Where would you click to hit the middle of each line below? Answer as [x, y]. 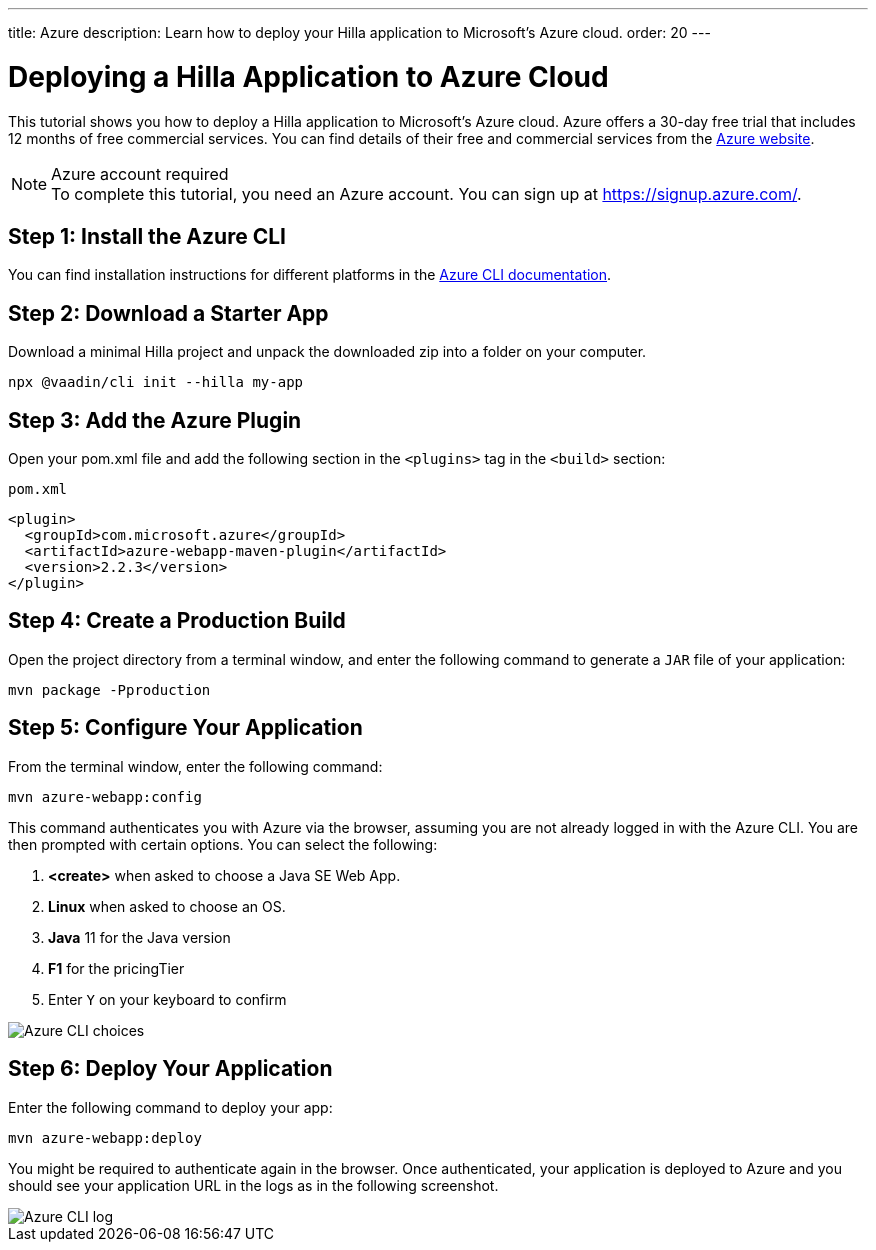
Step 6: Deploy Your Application [170, 1069]
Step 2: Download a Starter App [168, 313]
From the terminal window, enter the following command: [195, 766]
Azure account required [140, 173]
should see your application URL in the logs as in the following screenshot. [253, 1185]
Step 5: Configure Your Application [185, 728]
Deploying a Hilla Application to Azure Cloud [308, 76]
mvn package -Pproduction [109, 689]
